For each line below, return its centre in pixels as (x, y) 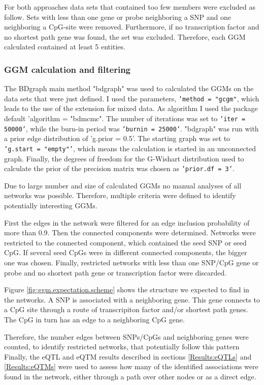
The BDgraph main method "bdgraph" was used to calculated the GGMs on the (129, 88)
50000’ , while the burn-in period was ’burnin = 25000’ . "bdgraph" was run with (131, 128)
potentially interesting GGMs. (51, 205)
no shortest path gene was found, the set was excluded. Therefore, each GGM (125, 36)
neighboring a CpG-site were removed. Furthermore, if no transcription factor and (132, 27)
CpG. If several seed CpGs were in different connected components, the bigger (126, 252)
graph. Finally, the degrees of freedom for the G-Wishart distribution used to (124, 158)
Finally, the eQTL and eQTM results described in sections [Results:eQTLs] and (128, 356)
